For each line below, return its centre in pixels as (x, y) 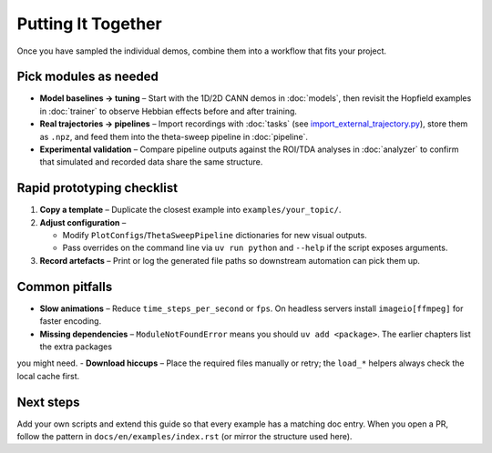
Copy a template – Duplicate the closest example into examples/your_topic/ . (190, 210)
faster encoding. (71, 321)
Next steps (48, 402)
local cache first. (48, 376)
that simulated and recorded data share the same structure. (151, 162)
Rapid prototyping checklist (97, 188)
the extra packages (76, 347)
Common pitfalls (65, 287)
